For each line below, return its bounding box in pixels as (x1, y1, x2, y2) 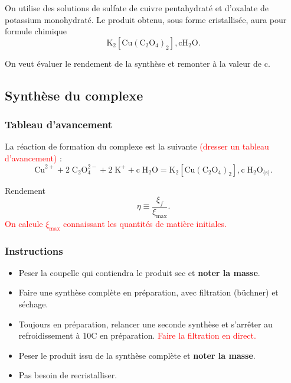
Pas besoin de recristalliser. (18, 369, 117, 381)
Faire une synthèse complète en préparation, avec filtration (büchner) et (18, 286, 279, 298)
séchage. (18, 297, 48, 310)
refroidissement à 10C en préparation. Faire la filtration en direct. (18, 329, 256, 342)
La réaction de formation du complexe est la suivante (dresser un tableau (5, 140, 269, 152)
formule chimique (5, 25, 67, 37)
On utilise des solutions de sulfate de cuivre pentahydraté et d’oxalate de (5, 2, 269, 14)
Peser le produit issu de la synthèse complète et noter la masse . (18, 349, 256, 361)
